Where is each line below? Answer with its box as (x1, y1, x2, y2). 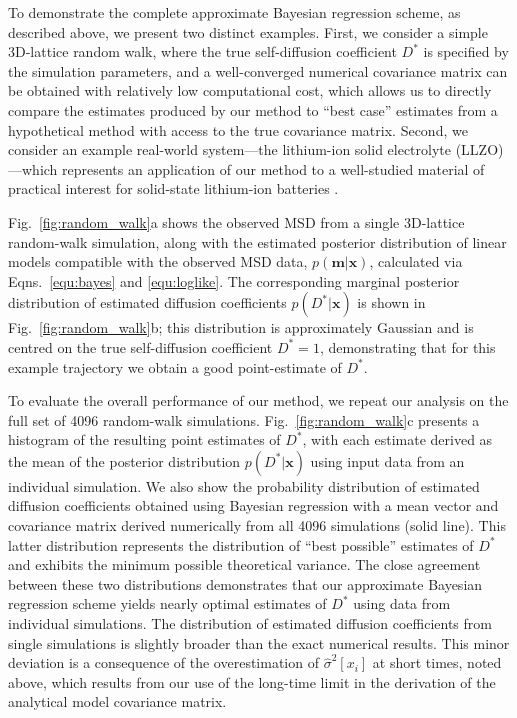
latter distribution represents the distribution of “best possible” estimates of (8, 534, 474, 555)
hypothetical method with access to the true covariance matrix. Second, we (8, 119, 468, 140)
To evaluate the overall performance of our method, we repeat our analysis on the (8, 390, 509, 411)
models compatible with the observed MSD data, (8, 251, 308, 272)
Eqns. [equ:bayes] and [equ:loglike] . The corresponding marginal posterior (8, 270, 460, 291)
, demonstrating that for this (319, 336, 496, 357)
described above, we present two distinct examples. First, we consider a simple (8, 21, 488, 42)
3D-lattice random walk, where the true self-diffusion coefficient (8, 41, 397, 62)
